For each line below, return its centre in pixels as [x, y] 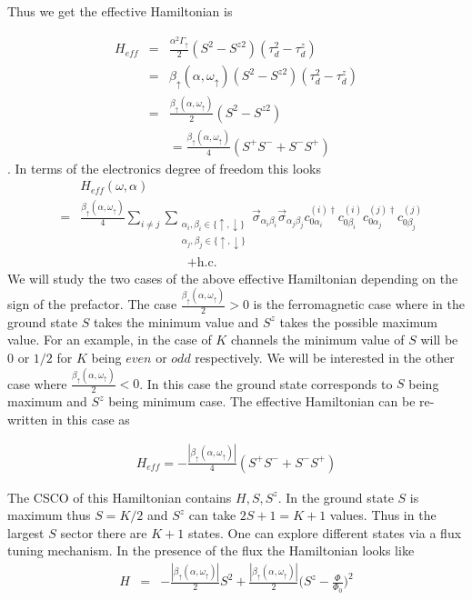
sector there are [104, 532]
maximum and [47, 401]
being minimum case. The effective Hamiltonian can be [262, 401]
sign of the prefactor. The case [92, 304]
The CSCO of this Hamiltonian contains [120, 497]
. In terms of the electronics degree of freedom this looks [164, 168]
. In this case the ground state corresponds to [266, 383]
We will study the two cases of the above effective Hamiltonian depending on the [233, 278]
